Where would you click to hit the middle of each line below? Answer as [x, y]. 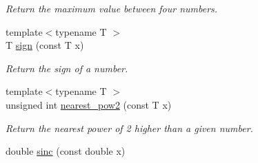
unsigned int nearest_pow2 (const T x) [89, 104]
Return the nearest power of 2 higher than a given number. [129, 128]
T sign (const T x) [45, 45]
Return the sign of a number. [67, 68]
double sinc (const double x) [66, 151]
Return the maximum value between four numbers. [112, 8]
